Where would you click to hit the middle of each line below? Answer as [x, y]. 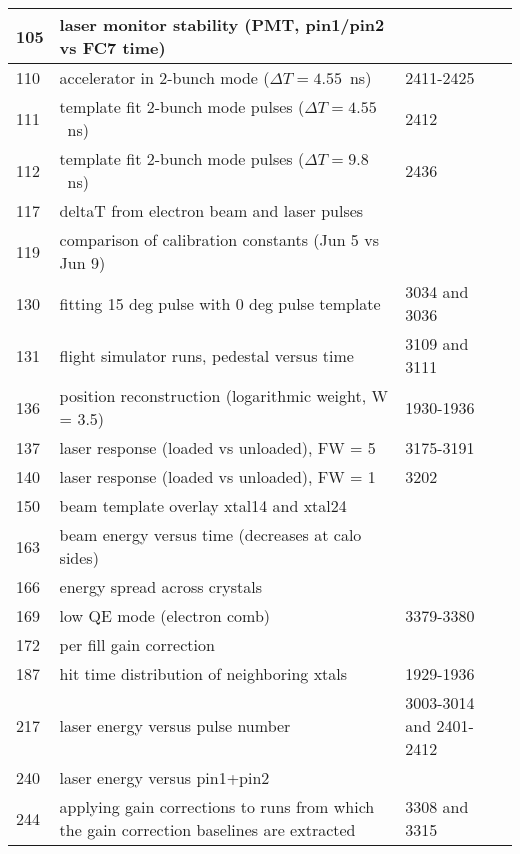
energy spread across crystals [160, 586]
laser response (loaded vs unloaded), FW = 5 [217, 447]
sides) [79, 557]
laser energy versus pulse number [175, 725]
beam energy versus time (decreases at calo [210, 534]
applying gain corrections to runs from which [217, 806]
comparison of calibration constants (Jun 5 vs [219, 239]
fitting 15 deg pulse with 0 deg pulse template [220, 303]
